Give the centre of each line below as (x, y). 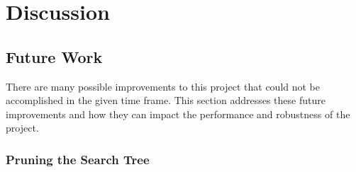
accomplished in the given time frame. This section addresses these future (166, 100)
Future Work (54, 56)
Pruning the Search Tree (78, 159)
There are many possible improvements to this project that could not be (163, 86)
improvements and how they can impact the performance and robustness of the (178, 114)
